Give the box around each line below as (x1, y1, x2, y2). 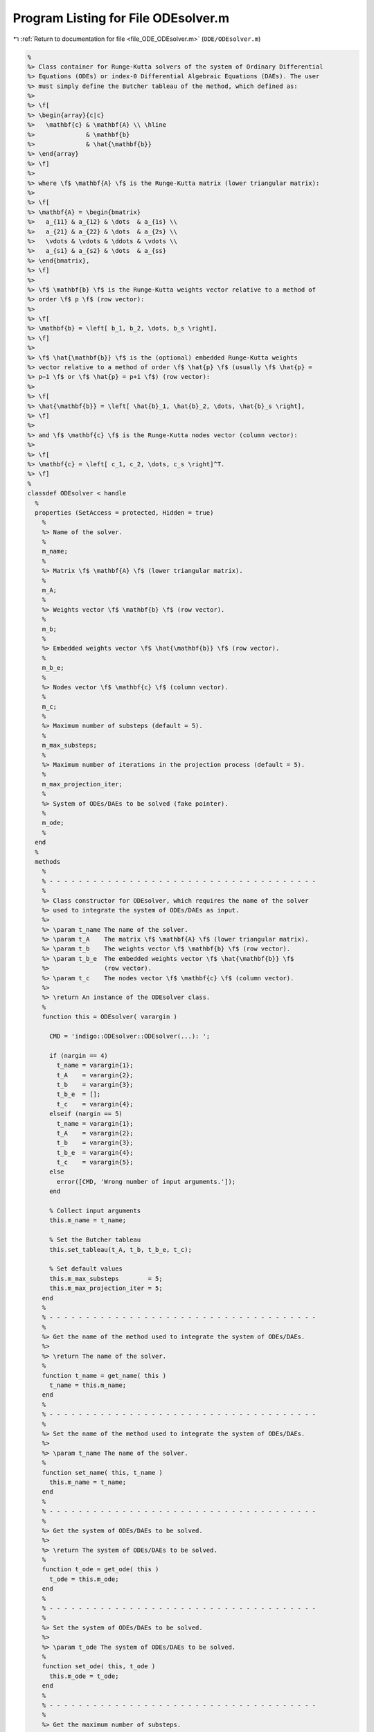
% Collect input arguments (49, 1207, 141, 1215)
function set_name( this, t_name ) (42, 1469, 163, 1476)
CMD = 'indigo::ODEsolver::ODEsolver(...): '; (49, 1032, 211, 1040)
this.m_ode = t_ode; (49, 1672, 119, 1680)
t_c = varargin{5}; (56, 1158, 134, 1167)
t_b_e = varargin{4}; (56, 1149, 134, 1156)
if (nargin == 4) (49, 1052, 109, 1059)
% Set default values (49, 1265, 123, 1273)
